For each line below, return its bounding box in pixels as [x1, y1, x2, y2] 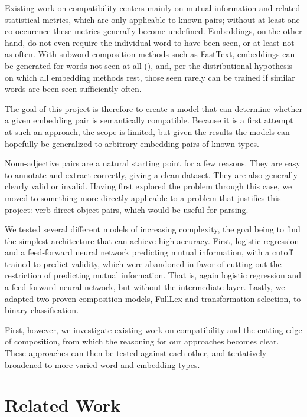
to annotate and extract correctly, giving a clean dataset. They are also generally [5, 168, 298, 180]
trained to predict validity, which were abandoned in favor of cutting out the [5, 257, 282, 270]
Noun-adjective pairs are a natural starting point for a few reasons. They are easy [5, 157, 301, 169]
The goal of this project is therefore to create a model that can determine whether [5, 102, 302, 114]
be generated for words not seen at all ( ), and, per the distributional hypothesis [5, 59, 293, 71]
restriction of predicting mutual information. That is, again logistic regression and [5, 269, 301, 281]
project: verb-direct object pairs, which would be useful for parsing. [5, 203, 249, 215]
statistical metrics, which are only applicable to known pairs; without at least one [5, 13, 300, 25]
